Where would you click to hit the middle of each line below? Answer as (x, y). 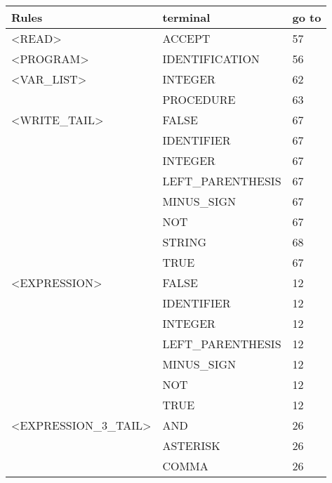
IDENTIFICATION (211, 59)
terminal (186, 17)
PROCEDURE (199, 99)
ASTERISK (191, 445)
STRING (184, 242)
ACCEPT (186, 38)
